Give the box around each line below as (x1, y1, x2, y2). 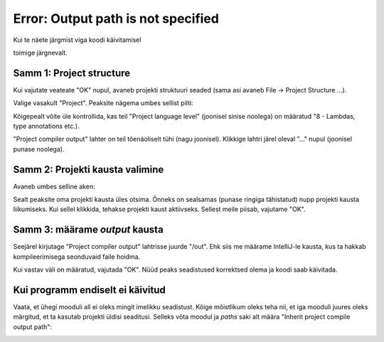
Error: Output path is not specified (13, 11, 220, 26)
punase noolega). (13, 144, 65, 153)
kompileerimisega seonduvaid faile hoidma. (13, 252, 141, 261)
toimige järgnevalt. (13, 48, 68, 57)
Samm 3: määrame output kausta (13, 224, 164, 236)
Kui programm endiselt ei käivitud (13, 284, 166, 296)
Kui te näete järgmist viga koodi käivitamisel (13, 36, 142, 44)
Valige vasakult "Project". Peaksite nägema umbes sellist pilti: (13, 99, 193, 107)
